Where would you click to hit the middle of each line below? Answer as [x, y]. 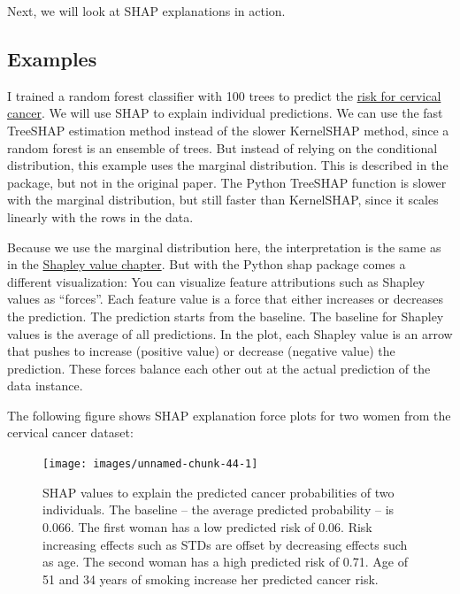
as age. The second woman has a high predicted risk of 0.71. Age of [225, 562]
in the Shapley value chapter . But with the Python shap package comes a [207, 264]
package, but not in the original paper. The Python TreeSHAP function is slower [227, 182]
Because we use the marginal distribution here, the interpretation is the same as [224, 247]
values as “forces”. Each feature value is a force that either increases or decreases [225, 299]
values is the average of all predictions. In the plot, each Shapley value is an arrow [230, 333]
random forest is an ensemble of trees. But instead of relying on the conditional [222, 147]
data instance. [45, 386]
